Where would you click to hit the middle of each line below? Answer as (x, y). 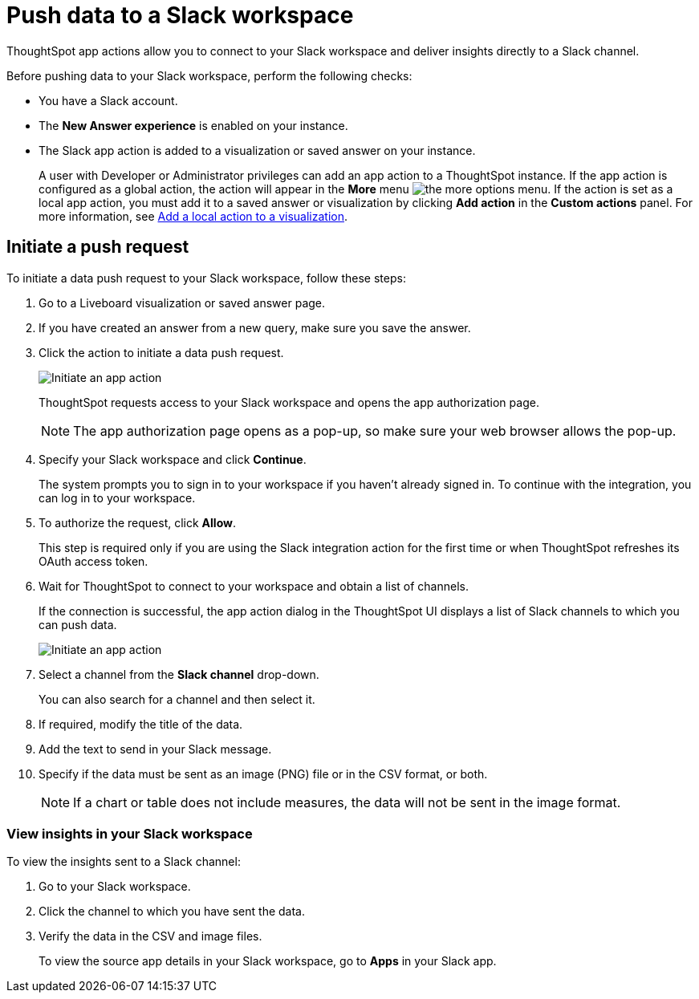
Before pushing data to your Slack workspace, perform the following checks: (209, 75)
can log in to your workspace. (117, 497)
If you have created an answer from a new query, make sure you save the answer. (255, 327)
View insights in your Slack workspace (130, 833)
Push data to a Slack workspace (180, 15)
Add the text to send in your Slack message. (155, 749)
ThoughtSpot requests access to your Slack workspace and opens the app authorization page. (289, 402)
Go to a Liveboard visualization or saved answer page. (182, 303)
